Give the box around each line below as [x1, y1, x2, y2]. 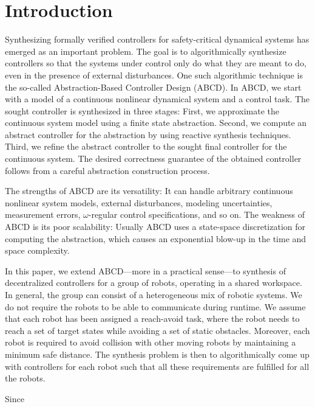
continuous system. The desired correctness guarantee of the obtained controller [5, 152, 302, 165]
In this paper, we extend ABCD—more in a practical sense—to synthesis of [5, 264, 286, 277]
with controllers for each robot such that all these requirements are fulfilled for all [5, 360, 310, 372]
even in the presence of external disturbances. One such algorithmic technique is [5, 68, 303, 81]
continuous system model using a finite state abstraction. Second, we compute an [5, 116, 307, 129]
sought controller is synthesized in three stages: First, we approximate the [5, 104, 280, 117]
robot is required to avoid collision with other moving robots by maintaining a [5, 336, 296, 349]
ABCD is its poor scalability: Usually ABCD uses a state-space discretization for [5, 220, 306, 233]
